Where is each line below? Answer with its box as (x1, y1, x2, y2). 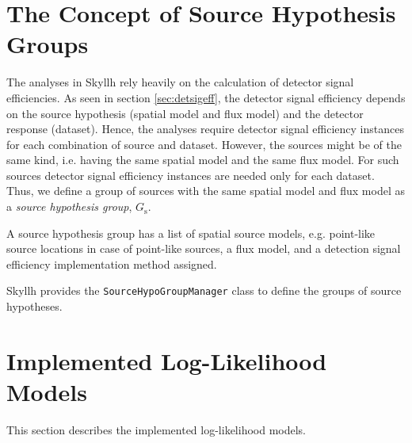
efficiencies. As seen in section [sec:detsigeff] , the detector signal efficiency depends (6, 89, 406, 105)
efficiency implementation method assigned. (6, 255, 217, 272)
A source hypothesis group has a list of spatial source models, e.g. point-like (6, 224, 376, 241)
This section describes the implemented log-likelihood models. (6, 422, 307, 437)
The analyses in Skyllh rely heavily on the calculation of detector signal (6, 74, 354, 90)
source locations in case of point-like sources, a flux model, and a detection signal (6, 240, 401, 257)
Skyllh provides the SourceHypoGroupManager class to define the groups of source (6, 282, 402, 299)
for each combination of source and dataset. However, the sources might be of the (6, 136, 402, 152)
